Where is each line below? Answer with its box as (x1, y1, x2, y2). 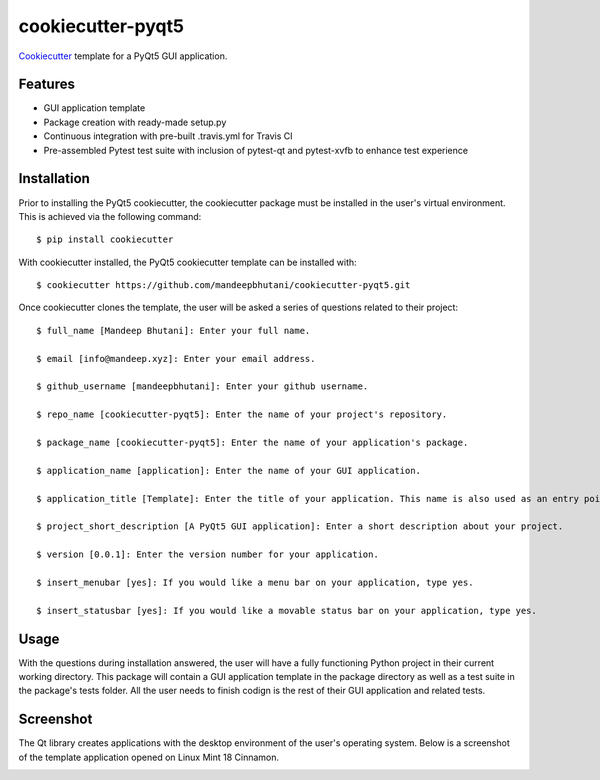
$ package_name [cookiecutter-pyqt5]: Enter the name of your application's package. (36, 437, 469, 448)
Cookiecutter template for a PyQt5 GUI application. (18, 50, 228, 62)
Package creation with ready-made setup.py (43, 116, 227, 128)
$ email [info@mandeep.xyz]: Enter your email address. (36, 353, 316, 364)
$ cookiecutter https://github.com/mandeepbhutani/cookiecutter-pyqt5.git (36, 280, 411, 291)
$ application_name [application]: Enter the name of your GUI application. (36, 465, 422, 476)
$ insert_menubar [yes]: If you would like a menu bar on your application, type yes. (36, 576, 474, 588)
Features (18, 76, 75, 93)
